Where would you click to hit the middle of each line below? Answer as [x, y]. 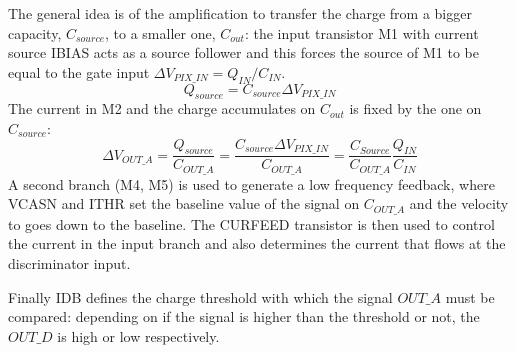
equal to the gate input [79, 71]
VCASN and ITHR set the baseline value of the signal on [184, 203]
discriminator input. [69, 263]
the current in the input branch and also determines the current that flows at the [257, 243]
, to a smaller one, [160, 32]
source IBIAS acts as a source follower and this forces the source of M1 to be [244, 52]
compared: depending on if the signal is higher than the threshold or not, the [244, 316]
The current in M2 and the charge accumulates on [162, 108]
